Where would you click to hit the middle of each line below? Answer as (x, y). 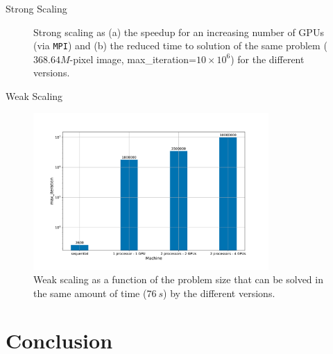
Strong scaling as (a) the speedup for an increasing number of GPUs (179, 32)
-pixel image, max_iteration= (133, 59)
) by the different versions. (219, 293)
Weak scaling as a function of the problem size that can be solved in (178, 279)
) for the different (267, 59)
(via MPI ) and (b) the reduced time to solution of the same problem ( (180, 45)
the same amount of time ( (90, 293)
